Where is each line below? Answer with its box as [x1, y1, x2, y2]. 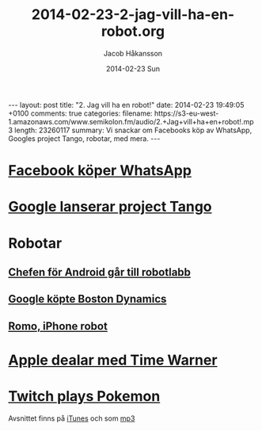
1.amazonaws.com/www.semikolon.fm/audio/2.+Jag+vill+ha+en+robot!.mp [8, 116, 254, 126]
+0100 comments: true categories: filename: [8, 109, 153, 118]
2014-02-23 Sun [105, 63, 161, 73]
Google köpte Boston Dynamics [8, 292, 167, 306]
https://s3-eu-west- [154, 109, 219, 118]
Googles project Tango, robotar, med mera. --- [8, 133, 161, 143]
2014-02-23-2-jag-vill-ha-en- [31, 6, 235, 24]
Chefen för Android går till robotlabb [8, 265, 192, 279]
